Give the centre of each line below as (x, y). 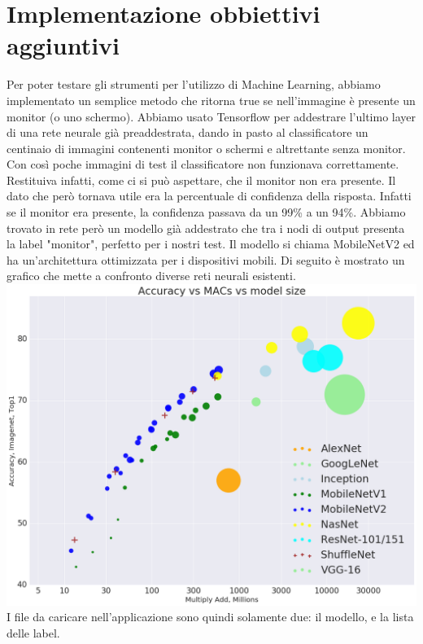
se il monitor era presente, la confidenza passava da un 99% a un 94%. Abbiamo (206, 212)
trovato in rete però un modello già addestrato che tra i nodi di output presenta (206, 228)
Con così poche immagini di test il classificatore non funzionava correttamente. (203, 164)
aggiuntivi (63, 45)
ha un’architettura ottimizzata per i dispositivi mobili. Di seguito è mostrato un (206, 259)
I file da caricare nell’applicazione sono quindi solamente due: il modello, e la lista (210, 617)
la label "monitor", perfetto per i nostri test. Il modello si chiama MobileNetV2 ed (211, 244)
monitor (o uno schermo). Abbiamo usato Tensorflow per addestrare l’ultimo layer (211, 116)
